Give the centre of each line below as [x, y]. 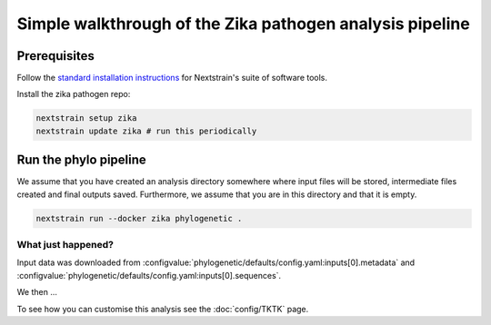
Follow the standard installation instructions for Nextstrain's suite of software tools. [172, 78]
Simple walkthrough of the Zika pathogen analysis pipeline [243, 24]
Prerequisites [55, 56]
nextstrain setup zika [86, 118]
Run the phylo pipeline [82, 160]
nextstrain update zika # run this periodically [146, 131]
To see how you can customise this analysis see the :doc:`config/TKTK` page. [163, 309]
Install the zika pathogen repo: [74, 94]
